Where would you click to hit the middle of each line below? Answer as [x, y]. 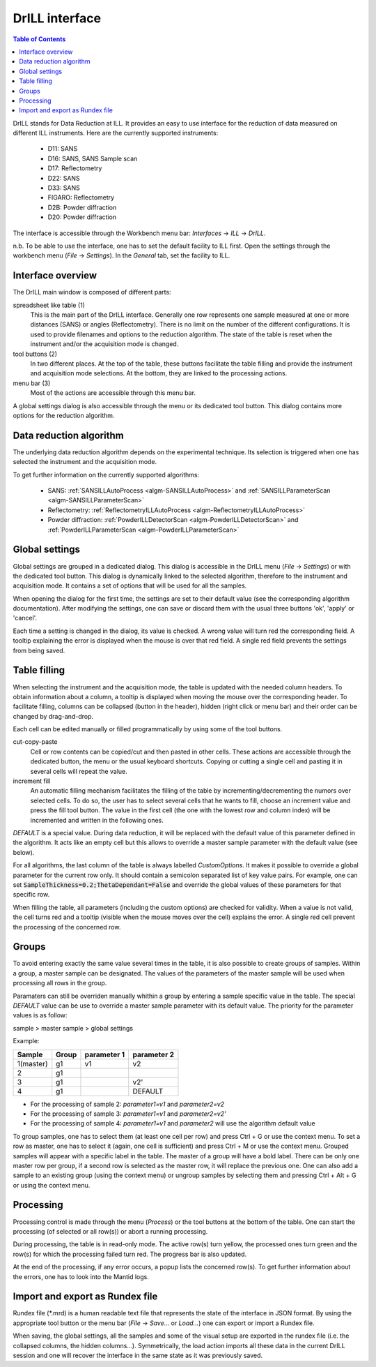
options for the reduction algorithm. [64, 415]
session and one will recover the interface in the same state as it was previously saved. [138, 1355]
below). [24, 852]
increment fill [32, 781]
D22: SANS [64, 178]
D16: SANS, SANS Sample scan [93, 158]
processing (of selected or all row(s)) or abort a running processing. [110, 1231]
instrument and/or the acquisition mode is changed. [104, 344]
